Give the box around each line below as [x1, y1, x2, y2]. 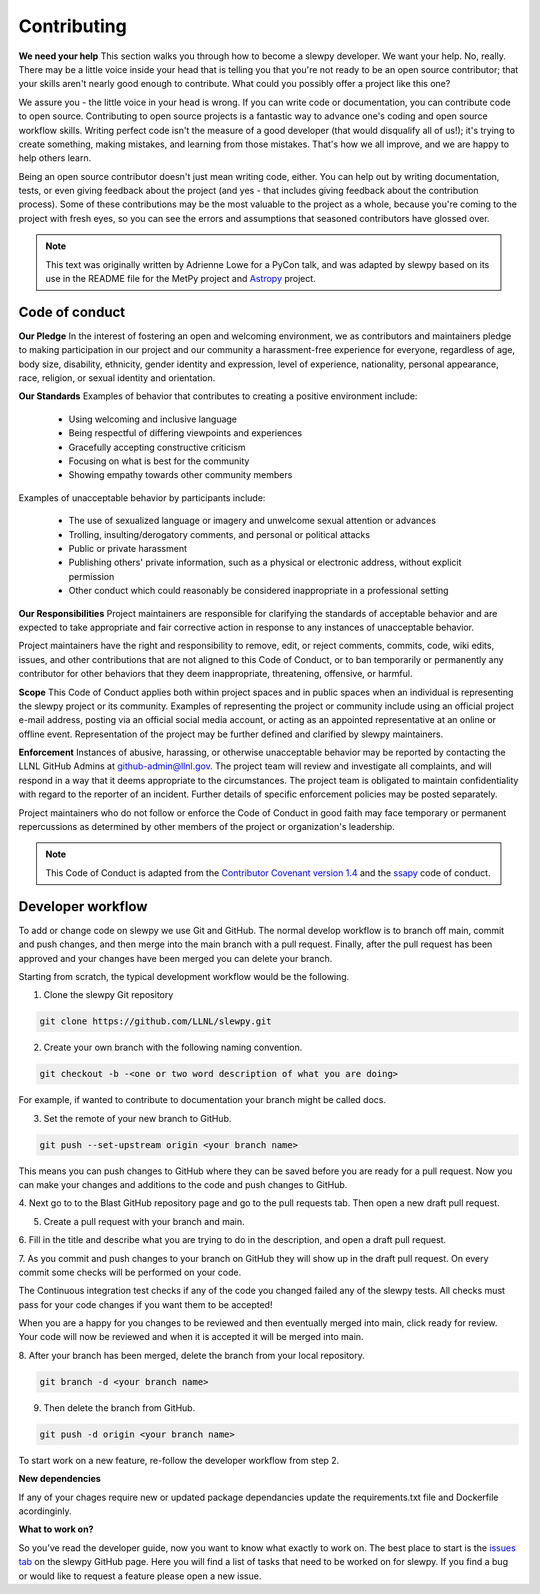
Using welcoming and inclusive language [68, 413, 238, 425]
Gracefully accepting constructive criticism [68, 441, 246, 453]
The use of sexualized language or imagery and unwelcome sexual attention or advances [68, 515, 437, 527]
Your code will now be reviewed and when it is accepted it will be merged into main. [18, 1331, 364, 1343]
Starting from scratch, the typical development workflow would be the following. [18, 970, 350, 982]
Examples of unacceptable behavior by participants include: [18, 491, 266, 504]
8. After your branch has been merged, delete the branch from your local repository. [18, 1349, 365, 1361]
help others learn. [18, 152, 92, 164]
